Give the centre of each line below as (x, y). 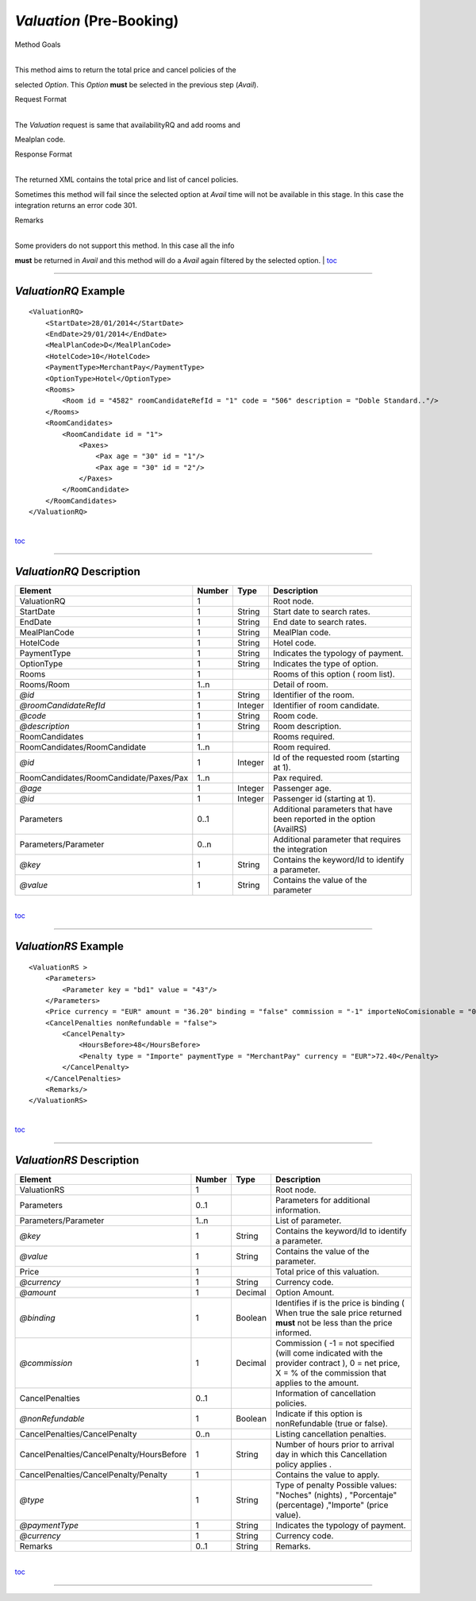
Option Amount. (305, 1293)
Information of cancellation (325, 1394)
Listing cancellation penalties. (330, 1434)
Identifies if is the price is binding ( (340, 1303)
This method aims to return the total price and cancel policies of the (126, 70)
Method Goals (38, 44)
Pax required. (298, 777)
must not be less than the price (334, 1323)
